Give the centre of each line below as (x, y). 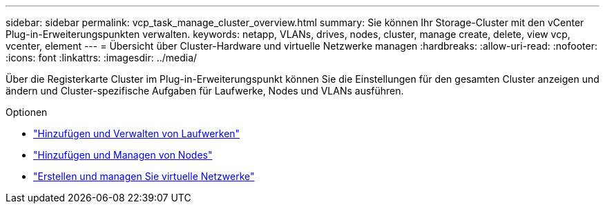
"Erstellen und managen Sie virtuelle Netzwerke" (144, 176)
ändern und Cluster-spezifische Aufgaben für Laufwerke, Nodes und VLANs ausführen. (205, 91)
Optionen (27, 112)
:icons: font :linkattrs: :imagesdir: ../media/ (102, 58)
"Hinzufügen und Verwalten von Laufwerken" (137, 133)
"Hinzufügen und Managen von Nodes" (123, 155)
